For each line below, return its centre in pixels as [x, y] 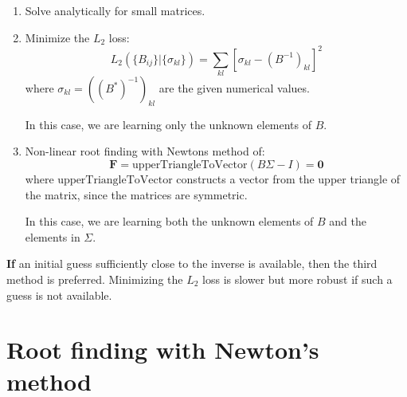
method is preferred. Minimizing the [95, 279]
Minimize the [57, 37]
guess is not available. [59, 295]
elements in [53, 236]
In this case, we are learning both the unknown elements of [169, 221]
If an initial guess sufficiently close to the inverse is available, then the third [192, 263]
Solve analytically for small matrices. [115, 10]
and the [348, 221]
